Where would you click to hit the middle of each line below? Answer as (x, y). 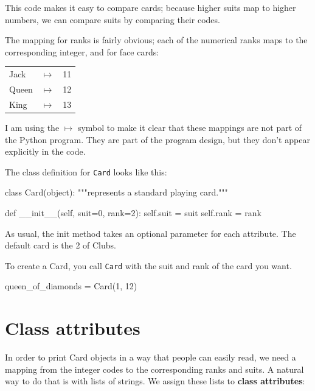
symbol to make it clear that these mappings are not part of (190, 127)
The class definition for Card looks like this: (86, 171)
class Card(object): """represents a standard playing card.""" (116, 192)
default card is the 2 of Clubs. (61, 245)
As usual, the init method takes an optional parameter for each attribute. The (151, 233)
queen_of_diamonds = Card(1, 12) (71, 286)
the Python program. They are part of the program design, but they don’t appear (157, 139)
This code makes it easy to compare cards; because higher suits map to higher (151, 7)
